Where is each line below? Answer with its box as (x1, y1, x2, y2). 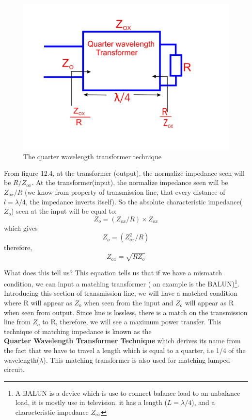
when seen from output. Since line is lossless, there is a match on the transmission (4, 307, 248, 317)
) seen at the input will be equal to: (11, 206, 117, 216)
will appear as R (185, 297, 234, 307)
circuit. (4, 364, 25, 374)
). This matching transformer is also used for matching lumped (43, 354, 230, 365)
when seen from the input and (84, 297, 173, 307)
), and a (191, 397, 215, 407)
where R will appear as (4, 297, 72, 307)
